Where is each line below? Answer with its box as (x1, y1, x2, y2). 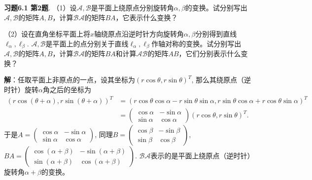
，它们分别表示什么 (178, 48, 241, 59)
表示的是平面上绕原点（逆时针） (150, 150, 251, 161)
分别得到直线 (195, 29, 237, 39)
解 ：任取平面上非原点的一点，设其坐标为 (4, 74, 135, 85)
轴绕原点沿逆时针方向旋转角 (94, 29, 184, 39)
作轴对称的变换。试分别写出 (151, 38, 242, 48)
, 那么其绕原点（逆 (191, 74, 251, 85)
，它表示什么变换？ (115, 12, 178, 22)
